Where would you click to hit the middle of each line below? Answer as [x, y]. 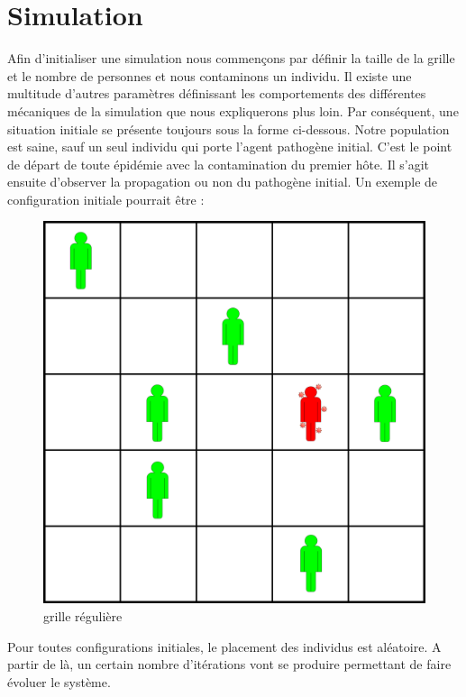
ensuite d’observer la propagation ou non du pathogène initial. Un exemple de [223, 182]
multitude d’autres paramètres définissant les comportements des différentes [217, 93]
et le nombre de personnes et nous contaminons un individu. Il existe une [210, 75]
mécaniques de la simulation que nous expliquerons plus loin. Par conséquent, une [233, 110]
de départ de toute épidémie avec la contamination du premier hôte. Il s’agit [219, 164]
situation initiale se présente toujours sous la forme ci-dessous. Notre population [228, 128]
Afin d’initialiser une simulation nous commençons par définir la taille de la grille [231, 58]
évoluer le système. [59, 681]
